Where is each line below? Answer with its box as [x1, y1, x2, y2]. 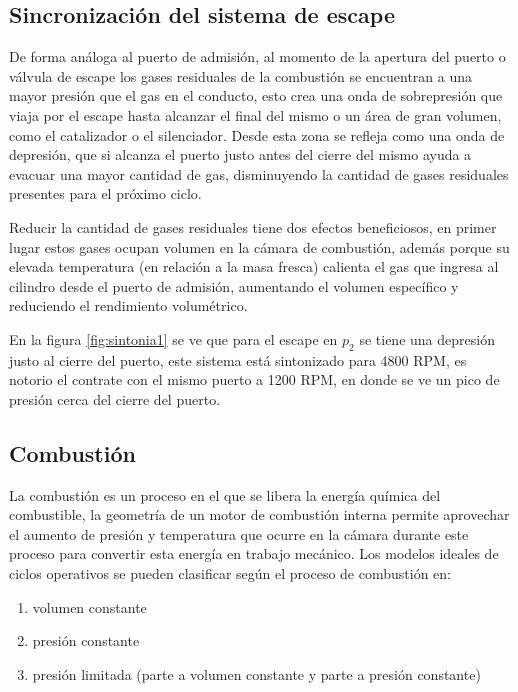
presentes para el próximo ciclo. [9, 183, 202, 204]
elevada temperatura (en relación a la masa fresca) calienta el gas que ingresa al [9, 256, 499, 277]
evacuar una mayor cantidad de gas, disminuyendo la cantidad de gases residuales [9, 163, 509, 184]
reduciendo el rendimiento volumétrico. [9, 295, 248, 316]
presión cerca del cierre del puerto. [9, 388, 221, 409]
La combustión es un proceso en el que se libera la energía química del [9, 484, 441, 505]
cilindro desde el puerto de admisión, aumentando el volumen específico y [9, 275, 459, 296]
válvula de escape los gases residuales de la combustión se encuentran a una [9, 65, 473, 86]
